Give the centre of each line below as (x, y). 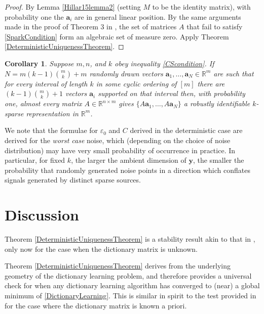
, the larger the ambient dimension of (129, 160)
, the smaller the (218, 160)
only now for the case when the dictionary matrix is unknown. (101, 249)
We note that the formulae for (51, 130)
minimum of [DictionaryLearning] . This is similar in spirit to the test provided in (130, 295)
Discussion (42, 215)
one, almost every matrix (43, 103)
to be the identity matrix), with (201, 7)
